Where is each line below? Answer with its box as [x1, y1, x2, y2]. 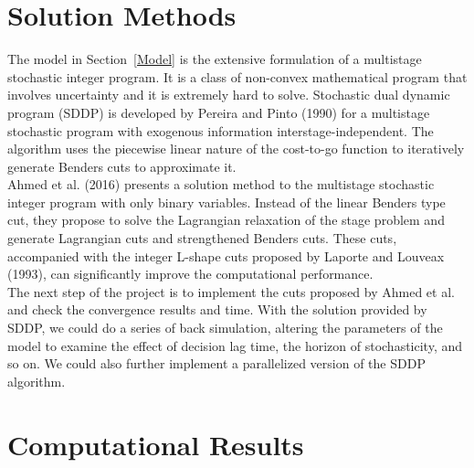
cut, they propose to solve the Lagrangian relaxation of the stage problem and [7, 210, 445, 229]
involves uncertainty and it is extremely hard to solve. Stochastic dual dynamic [7, 85, 450, 104]
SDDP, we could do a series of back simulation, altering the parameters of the [7, 318, 443, 337]
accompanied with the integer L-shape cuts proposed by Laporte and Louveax [7, 246, 445, 265]
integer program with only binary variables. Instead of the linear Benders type [7, 192, 446, 211]
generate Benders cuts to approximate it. [7, 156, 237, 175]
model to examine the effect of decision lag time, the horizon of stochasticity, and [7, 335, 463, 355]
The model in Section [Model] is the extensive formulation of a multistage [7, 49, 422, 69]
